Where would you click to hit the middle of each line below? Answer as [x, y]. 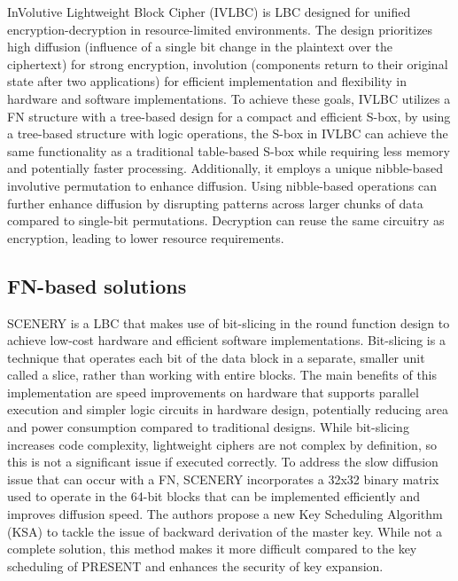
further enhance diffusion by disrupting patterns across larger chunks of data [215, 203]
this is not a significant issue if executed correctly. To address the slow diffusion [223, 462]
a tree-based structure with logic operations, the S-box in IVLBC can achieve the [228, 133]
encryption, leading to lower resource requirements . [146, 237]
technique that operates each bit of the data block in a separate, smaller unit [216, 357]
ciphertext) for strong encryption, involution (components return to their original [228, 63]
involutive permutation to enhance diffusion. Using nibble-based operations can [222, 185]
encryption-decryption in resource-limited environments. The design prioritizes [220, 29]
